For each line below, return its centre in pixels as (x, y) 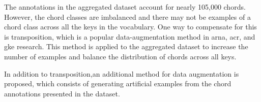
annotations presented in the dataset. (62, 93)
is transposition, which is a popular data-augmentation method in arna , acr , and (130, 36)
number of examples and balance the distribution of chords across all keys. (120, 56)
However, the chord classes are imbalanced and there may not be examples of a (127, 16)
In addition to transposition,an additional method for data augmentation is (122, 73)
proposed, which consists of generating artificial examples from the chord (118, 83)
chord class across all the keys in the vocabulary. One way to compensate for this (130, 27)
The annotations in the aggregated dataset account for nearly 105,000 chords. (125, 7)
